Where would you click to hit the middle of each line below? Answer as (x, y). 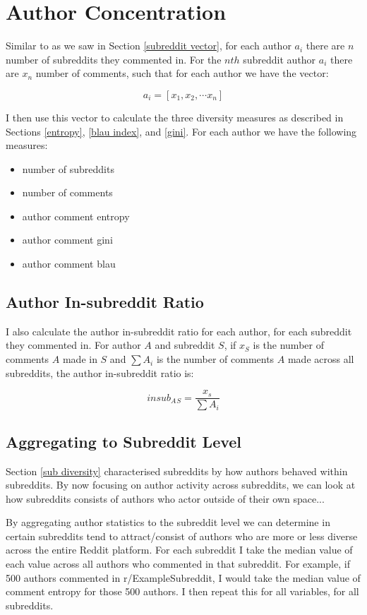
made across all (321, 359)
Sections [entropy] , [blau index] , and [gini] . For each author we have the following (181, 131)
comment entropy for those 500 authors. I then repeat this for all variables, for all (182, 591)
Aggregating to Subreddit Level (124, 441)
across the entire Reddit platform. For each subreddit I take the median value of (179, 550)
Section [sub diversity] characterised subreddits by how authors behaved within (177, 471)
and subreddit (185, 345)
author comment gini (67, 240)
